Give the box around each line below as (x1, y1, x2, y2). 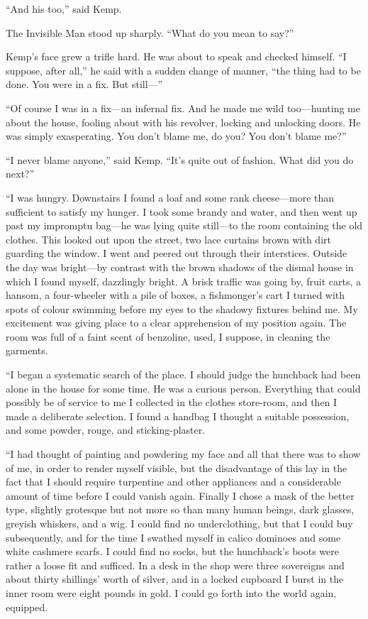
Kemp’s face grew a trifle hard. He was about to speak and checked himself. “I (6, 49, 347, 64)
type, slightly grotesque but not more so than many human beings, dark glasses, (6, 502, 355, 517)
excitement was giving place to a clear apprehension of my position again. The (6, 315, 347, 330)
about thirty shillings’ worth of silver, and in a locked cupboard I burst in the (6, 571, 344, 586)
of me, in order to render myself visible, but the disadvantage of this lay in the (6, 460, 347, 475)
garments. (6, 343, 48, 358)
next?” (6, 166, 35, 181)
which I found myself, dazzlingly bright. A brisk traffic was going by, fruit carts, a (6, 273, 362, 288)
